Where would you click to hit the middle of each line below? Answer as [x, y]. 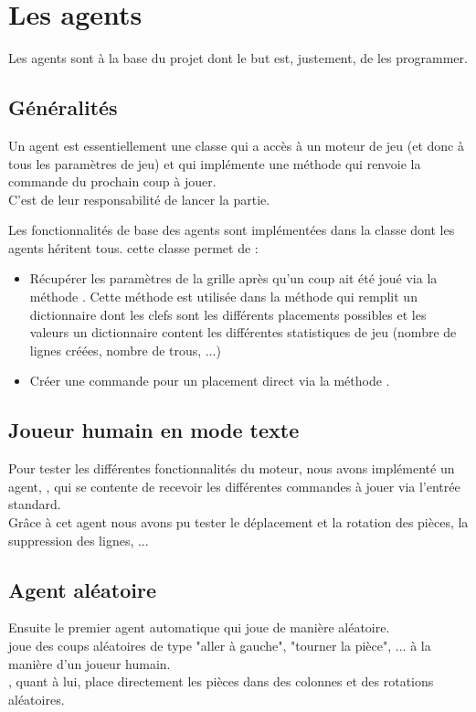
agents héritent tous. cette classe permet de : [133, 247]
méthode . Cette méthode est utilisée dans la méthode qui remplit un [223, 297]
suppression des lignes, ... [79, 540]
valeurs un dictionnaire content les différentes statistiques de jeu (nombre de [243, 332]
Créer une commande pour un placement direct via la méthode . [210, 381]
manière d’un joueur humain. [90, 663]
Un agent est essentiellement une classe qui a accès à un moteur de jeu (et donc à [236, 145]
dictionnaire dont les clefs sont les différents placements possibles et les [228, 314]
